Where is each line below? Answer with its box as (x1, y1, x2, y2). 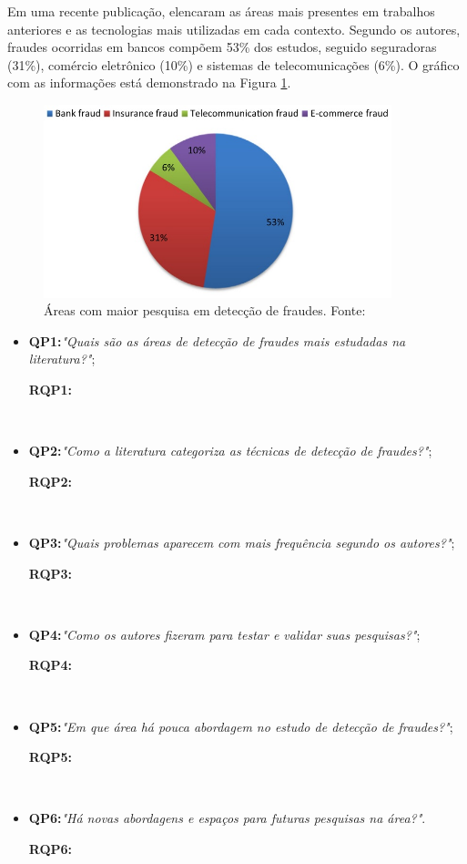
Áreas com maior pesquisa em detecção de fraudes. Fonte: (44, 301, 366, 320)
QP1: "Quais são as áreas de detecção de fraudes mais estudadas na (28, 331, 406, 350)
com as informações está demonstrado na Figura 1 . (7, 73, 291, 92)
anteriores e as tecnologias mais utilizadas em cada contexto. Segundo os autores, (7, 19, 461, 38)
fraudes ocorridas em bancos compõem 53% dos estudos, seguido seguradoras (7, 37, 437, 57)
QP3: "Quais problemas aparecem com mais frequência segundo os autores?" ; (28, 532, 455, 551)
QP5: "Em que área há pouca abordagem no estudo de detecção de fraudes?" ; (28, 716, 453, 735)
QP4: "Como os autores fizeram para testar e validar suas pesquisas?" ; (28, 624, 421, 643)
